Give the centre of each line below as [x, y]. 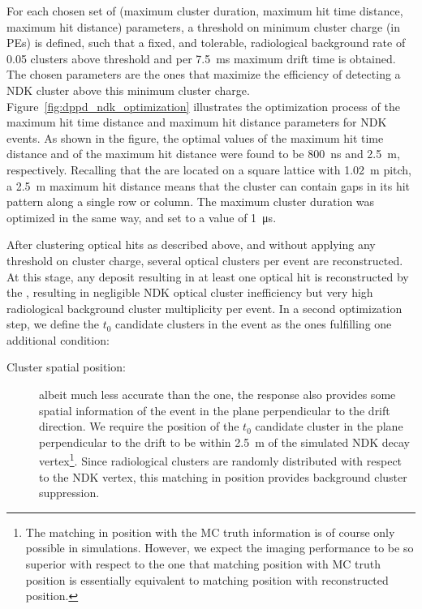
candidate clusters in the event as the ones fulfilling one [254, 324]
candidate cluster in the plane [329, 426]
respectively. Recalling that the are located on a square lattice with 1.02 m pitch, [209, 169]
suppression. [69, 493]
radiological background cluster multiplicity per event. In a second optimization [205, 308]
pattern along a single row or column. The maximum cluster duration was [191, 202]
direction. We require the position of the [139, 426]
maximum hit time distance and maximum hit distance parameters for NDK [197, 122]
